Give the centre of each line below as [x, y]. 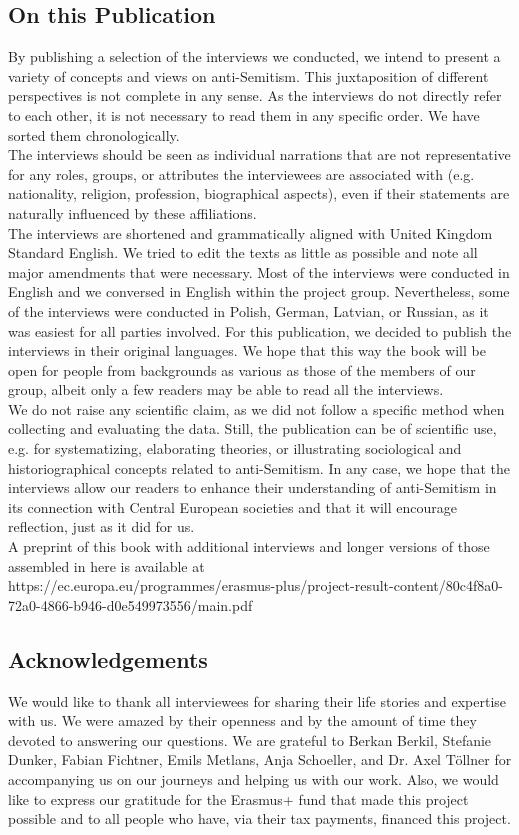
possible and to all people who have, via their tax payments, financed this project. [259, 818]
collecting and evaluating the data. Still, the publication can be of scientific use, [252, 428]
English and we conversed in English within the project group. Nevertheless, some [259, 291]
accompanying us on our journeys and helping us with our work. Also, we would [253, 779]
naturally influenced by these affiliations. [132, 212]
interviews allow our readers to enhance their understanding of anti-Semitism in [252, 487]
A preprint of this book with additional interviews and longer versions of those [249, 546]
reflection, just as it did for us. [101, 526]
